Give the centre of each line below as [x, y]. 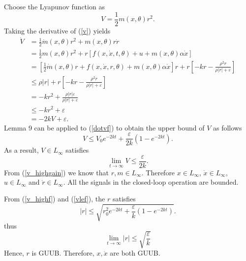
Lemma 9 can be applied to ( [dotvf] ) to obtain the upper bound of [104, 127]
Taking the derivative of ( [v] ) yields [57, 30]
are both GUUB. [135, 253]
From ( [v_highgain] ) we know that [56, 172]
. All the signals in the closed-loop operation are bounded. [151, 182]
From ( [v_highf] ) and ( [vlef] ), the [55, 199]
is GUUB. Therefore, [63, 253]
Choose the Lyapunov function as [54, 6]
